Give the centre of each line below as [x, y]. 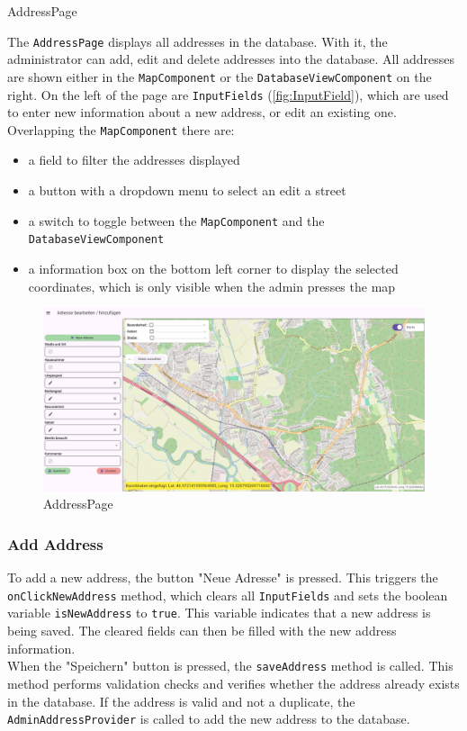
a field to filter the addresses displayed [134, 160]
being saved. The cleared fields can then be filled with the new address [202, 631]
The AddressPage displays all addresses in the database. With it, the [198, 41]
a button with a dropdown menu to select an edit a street [187, 190]
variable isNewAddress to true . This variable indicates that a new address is [219, 613]
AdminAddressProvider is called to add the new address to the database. [209, 719]
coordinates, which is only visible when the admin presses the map [212, 286]
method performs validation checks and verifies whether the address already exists [233, 683]
